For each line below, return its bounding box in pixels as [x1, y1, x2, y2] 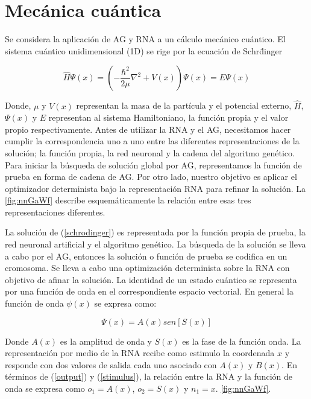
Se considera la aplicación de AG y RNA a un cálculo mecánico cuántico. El [5, 33, 286, 45]
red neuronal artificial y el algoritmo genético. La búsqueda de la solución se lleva [5, 238, 306, 251]
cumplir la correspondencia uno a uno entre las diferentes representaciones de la [5, 135, 300, 147]
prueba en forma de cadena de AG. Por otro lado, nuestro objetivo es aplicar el [5, 170, 297, 183]
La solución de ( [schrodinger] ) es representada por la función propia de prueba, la [5, 226, 306, 238]
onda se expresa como [5, 382, 85, 394]
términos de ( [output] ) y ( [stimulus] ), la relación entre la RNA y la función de [5, 370, 292, 383]
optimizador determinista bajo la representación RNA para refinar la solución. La [5, 182, 306, 194]
